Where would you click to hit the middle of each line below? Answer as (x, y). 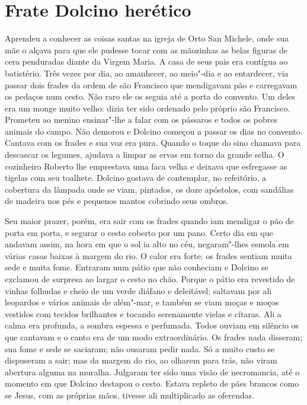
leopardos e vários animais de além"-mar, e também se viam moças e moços (142, 302)
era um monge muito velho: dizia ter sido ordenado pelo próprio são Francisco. (148, 108)
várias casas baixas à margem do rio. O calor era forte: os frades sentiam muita (148, 255)
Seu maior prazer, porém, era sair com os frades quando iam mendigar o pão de (149, 221)
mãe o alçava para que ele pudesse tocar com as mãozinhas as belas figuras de (146, 50)
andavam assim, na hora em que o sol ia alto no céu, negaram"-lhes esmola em (147, 244)
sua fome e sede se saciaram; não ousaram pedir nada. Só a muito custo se (140, 348)
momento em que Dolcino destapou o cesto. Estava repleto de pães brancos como (152, 383)
